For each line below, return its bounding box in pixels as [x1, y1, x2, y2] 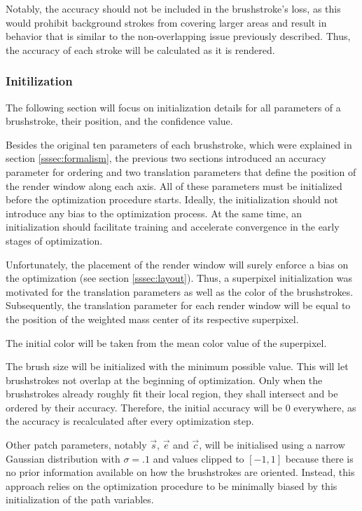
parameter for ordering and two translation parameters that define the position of [6, 164, 356, 179]
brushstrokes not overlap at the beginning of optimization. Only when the [6, 372, 323, 387]
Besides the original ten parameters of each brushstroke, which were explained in [6, 137, 352, 151]
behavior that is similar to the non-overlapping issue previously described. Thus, [6, 29, 351, 43]
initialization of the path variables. [6, 492, 154, 507]
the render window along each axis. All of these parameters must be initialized [6, 178, 342, 193]
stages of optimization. [6, 233, 103, 247]
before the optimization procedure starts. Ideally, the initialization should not [6, 192, 338, 207]
